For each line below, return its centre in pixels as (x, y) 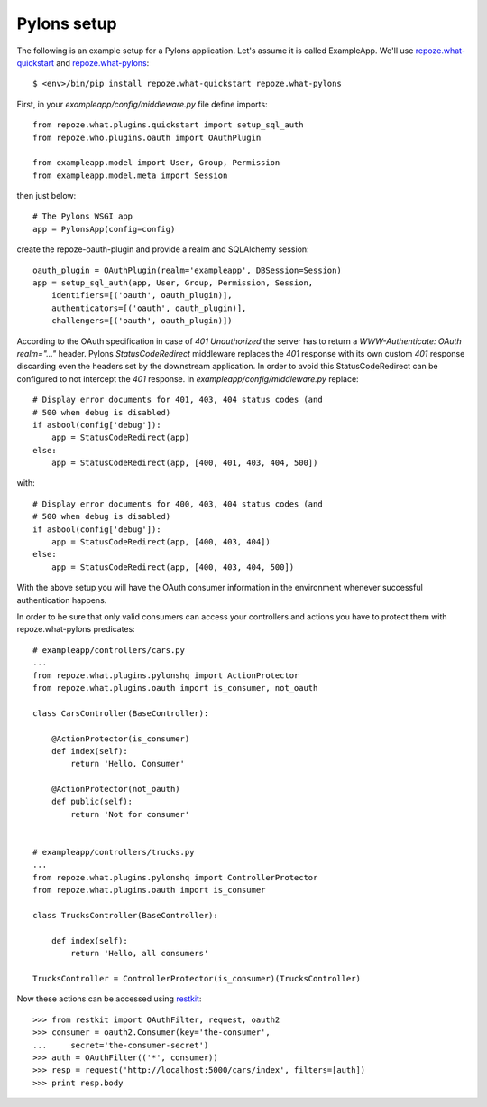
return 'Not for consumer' (130, 814)
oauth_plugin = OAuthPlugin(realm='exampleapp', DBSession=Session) (187, 270)
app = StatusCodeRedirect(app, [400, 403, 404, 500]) (173, 567)
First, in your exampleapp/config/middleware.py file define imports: (142, 104)
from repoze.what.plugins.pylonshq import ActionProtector (166, 675)
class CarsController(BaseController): (121, 713)
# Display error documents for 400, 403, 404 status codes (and (178, 504)
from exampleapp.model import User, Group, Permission (156, 163)
